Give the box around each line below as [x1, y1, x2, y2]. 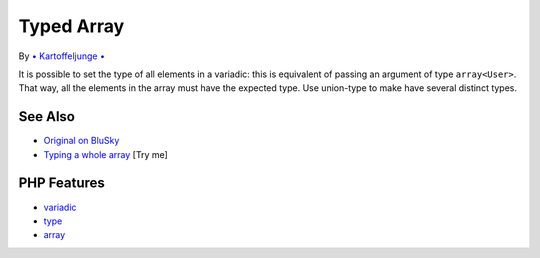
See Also [18, 108, 75, 125]
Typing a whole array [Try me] [43, 148, 169, 160]
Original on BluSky [43, 135, 120, 147]
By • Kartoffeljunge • [18, 50, 105, 62]
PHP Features [18, 175, 105, 192]
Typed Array [18, 15, 125, 37]
